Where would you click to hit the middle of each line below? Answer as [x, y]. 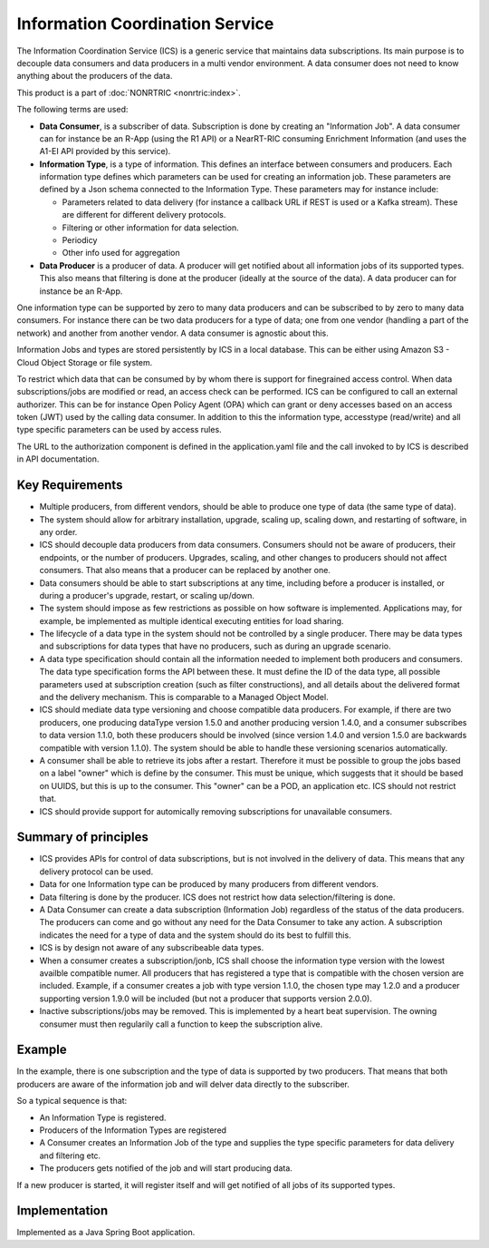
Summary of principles [82, 838]
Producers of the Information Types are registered [133, 1130]
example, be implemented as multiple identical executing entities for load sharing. [192, 620]
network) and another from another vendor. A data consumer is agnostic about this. [173, 333]
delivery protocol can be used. [96, 872]
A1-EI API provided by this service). [105, 151]
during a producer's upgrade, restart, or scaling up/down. [147, 595]
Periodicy [80, 240]
